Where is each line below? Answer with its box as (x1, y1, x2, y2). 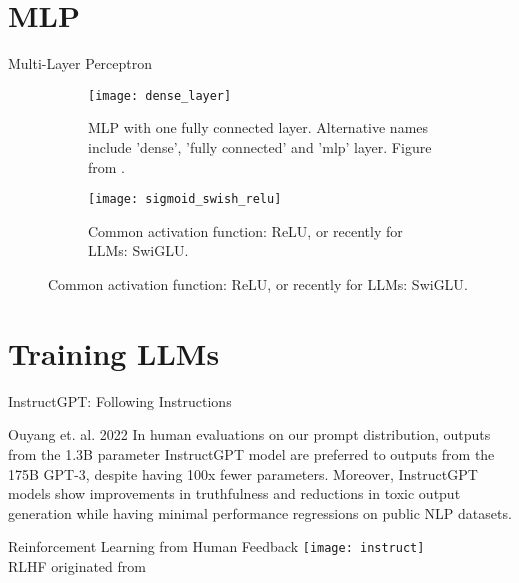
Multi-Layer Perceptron (8, 53, 153, 74)
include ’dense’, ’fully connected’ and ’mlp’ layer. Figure (88, 136, 432, 157)
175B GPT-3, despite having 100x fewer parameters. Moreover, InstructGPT (8, 463, 478, 484)
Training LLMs (8, 332, 220, 373)
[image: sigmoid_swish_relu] (88, 192, 282, 207)
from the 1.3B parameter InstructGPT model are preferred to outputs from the (8, 443, 495, 464)
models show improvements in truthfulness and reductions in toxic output (8, 483, 461, 504)
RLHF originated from (8, 555, 146, 576)
